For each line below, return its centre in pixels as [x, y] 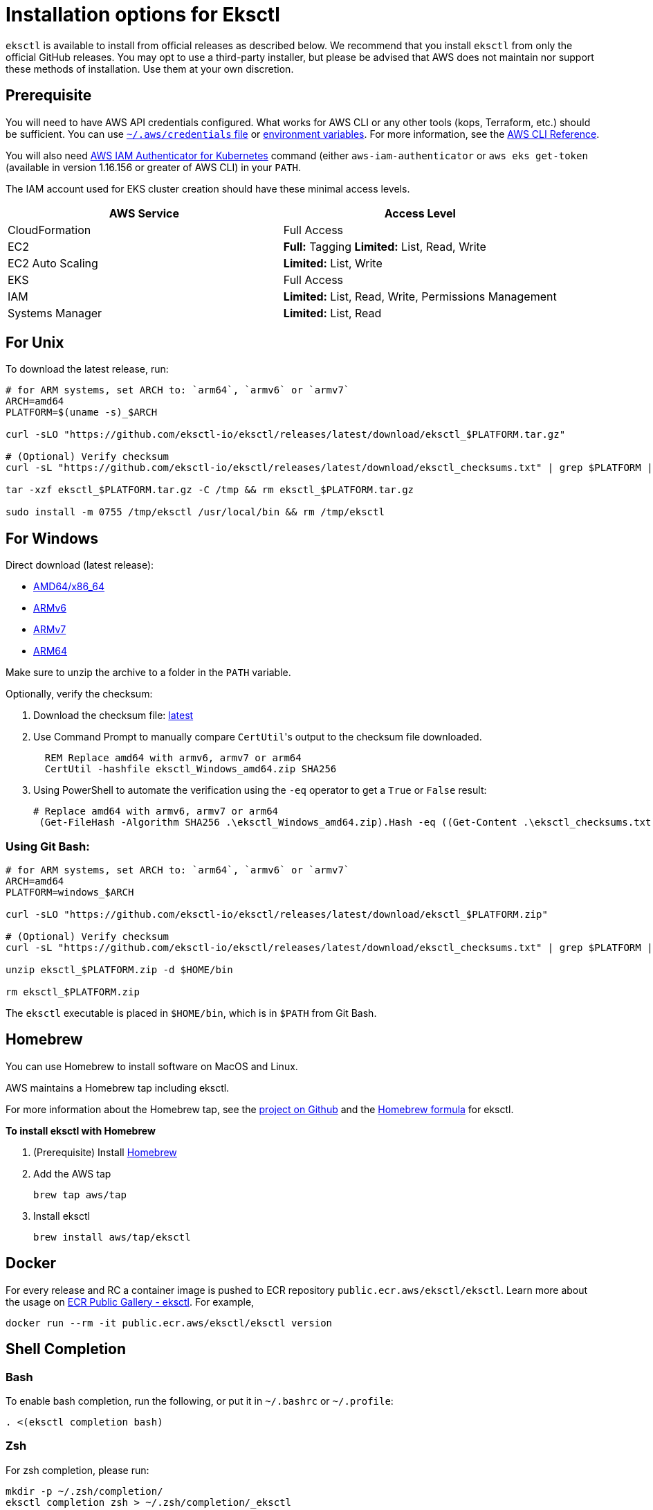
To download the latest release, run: [87, 369]
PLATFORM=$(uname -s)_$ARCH [82, 412]
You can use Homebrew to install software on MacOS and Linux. [152, 1066]
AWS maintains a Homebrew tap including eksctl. [118, 1087]
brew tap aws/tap [80, 1194]
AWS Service [144, 213]
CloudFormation [49, 230]
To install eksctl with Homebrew [81, 1130]
